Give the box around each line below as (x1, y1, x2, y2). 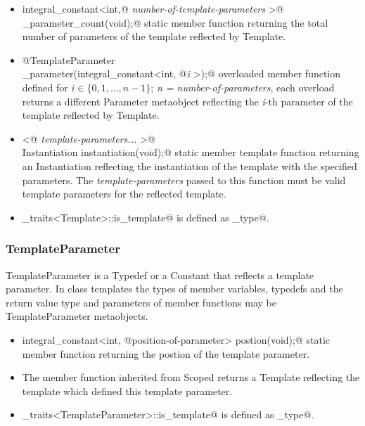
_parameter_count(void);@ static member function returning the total (22, 15, 328, 30)
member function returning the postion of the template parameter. (22, 346, 310, 361)
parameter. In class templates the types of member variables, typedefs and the (6, 281, 343, 296)
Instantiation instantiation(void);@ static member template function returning (22, 145, 359, 160)
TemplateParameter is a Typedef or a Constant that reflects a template (6, 267, 314, 282)
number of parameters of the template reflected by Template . (22, 29, 286, 44)
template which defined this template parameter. (22, 383, 233, 398)
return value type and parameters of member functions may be (6, 295, 276, 309)
